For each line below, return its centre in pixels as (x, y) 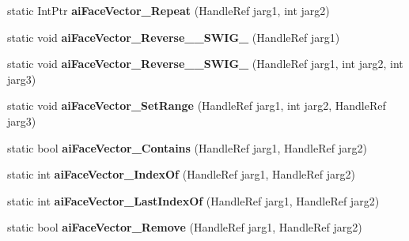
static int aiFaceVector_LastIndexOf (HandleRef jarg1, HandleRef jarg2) (193, 200)
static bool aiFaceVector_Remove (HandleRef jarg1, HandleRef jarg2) (185, 227)
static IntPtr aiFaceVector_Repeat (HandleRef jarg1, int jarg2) (169, 10)
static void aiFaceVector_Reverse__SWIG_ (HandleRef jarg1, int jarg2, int (205, 64)
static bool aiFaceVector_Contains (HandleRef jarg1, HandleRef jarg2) (187, 147)
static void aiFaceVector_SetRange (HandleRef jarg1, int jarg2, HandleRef (197, 105)
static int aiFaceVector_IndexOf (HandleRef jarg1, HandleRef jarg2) (181, 174)
